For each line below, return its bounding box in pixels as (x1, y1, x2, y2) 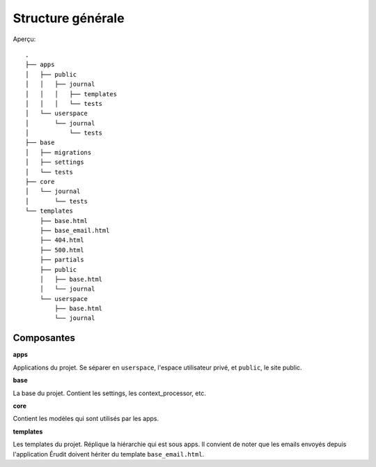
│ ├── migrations (25, 148, 92, 156)
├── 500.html (39, 246, 84, 254)
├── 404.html (39, 236, 84, 244)
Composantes (13, 332, 76, 344)
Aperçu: (13, 35, 36, 43)
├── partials (39, 256, 84, 264)
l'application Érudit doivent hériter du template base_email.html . (13, 450, 205, 458)
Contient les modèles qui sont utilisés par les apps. (13, 415, 159, 423)
